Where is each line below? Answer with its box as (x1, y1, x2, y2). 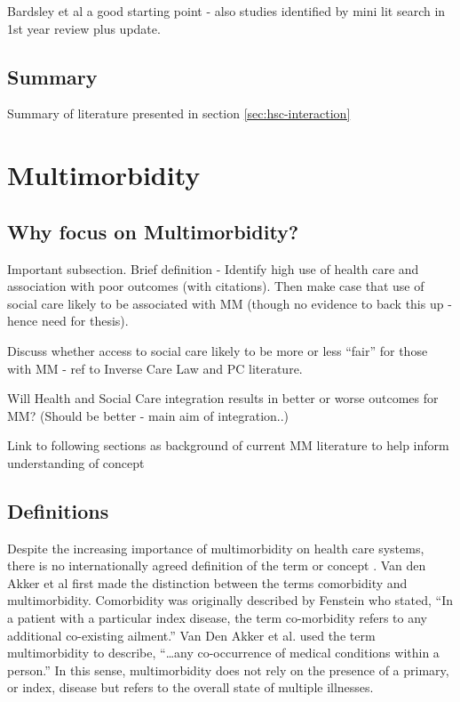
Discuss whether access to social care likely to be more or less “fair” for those (7, 341, 428, 359)
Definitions (7, 496, 109, 524)
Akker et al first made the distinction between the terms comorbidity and (7, 573, 408, 592)
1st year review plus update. (7, 19, 161, 37)
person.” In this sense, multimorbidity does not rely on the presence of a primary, (7, 660, 449, 679)
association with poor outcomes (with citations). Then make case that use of (7, 277, 424, 295)
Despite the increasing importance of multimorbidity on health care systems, (7, 538, 424, 557)
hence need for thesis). (7, 311, 129, 330)
